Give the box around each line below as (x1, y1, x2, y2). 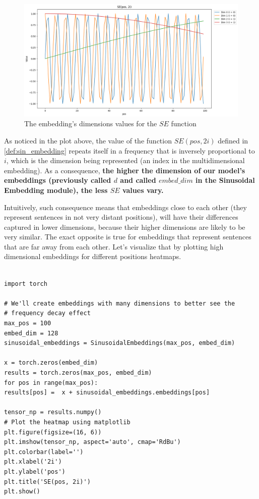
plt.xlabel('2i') (4, 458, 62, 466)
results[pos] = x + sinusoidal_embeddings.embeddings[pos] (4, 389, 210, 396)
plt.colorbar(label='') (4, 448, 84, 456)
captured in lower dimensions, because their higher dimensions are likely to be (4, 221, 245, 232)
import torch (4, 280, 47, 287)
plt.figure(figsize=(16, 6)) (4, 428, 102, 436)
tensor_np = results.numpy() (4, 409, 102, 416)
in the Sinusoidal (196, 175, 255, 185)
